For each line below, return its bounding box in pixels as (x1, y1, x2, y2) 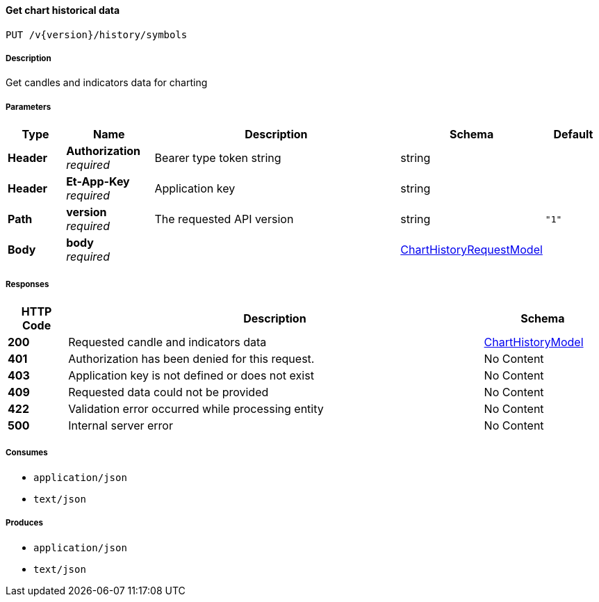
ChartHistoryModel (484, 334, 584, 349)
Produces (6, 518, 43, 528)
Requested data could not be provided (68, 384, 269, 399)
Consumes (6, 448, 48, 458)
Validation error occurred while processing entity (68, 401, 324, 416)
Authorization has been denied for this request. (68, 351, 315, 366)
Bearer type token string (154, 151, 281, 165)
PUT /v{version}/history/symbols (6, 29, 188, 40)
